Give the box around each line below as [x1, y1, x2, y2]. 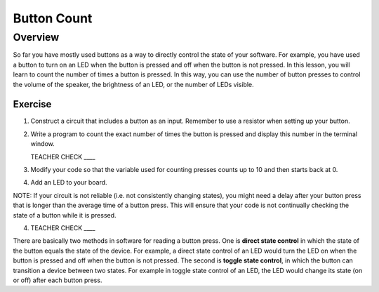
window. [30, 140, 55, 148]
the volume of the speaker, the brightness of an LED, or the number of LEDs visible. [13, 80, 254, 88]
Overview [13, 31, 60, 44]
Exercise [13, 98, 52, 110]
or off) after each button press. [13, 276, 102, 284]
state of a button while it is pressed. [13, 211, 117, 219]
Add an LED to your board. [30, 178, 108, 187]
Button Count [13, 11, 93, 26]
